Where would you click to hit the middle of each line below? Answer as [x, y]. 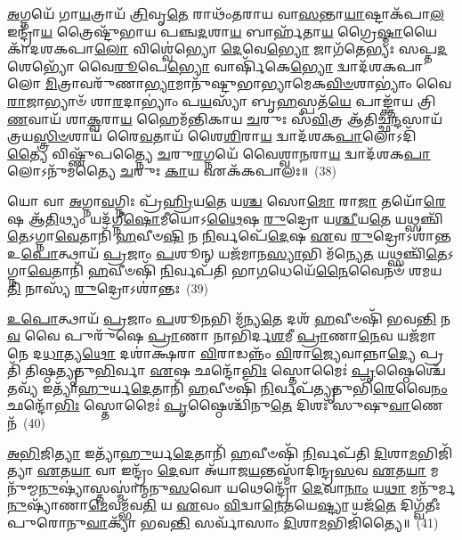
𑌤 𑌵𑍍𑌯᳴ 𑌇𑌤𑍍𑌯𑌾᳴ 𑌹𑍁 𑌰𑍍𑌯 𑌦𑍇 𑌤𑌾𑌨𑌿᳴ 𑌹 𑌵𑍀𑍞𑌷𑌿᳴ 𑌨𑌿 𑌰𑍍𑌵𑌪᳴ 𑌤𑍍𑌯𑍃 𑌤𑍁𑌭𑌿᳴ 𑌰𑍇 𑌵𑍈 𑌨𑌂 [227, 387]
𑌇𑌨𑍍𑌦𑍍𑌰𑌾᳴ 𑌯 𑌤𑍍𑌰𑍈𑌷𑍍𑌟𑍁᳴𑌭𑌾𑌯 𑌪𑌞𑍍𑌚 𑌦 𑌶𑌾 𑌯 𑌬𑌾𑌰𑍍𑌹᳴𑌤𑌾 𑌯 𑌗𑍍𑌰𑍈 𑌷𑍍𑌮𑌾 [205, 31]
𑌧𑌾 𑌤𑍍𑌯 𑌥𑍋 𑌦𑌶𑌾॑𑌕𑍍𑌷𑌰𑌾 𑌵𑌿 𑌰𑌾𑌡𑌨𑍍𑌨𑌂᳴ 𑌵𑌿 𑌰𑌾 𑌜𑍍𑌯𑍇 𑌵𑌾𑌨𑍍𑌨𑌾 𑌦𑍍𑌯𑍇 [229, 352]
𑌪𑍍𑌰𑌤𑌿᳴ [432, 352]
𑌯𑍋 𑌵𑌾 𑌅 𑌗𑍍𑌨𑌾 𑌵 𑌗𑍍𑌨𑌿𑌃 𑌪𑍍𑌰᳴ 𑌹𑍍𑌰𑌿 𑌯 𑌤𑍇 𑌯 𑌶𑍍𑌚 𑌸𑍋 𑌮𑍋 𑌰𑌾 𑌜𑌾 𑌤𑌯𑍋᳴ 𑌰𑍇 [227, 200]
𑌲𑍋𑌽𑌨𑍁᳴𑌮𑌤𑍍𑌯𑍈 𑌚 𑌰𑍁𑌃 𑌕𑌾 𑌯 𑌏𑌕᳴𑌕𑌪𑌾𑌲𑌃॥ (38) [172, 171]
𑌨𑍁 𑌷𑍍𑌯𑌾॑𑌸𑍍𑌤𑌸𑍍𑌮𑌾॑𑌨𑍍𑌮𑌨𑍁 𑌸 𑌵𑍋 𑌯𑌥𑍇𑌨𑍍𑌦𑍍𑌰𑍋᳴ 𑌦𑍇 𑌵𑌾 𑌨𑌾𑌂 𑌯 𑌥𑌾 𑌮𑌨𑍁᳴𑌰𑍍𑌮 [247, 487]
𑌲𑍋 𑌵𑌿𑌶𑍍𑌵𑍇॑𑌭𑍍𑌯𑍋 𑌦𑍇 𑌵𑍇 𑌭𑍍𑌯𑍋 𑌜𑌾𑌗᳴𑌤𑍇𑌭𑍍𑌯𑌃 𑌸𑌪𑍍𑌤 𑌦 [271, 49]
